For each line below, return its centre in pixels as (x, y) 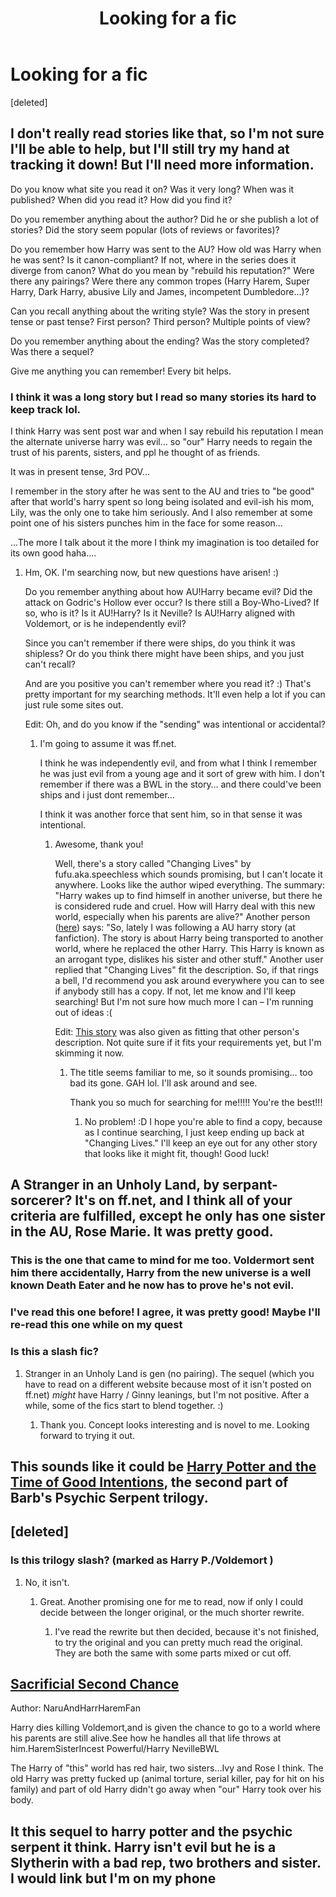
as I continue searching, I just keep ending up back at (194, 1133)
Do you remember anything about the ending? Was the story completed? (160, 341)
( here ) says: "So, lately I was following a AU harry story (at (175, 928)
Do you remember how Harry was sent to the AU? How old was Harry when (166, 249)
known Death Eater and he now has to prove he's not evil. (152, 1285)
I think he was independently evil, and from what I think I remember (178, 763)
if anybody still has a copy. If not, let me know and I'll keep (175, 991)
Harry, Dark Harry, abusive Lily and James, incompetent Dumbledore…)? (160, 291)
